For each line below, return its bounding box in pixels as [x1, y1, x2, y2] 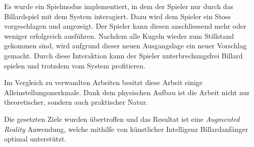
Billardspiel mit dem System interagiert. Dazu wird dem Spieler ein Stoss [4, 11, 231, 21]
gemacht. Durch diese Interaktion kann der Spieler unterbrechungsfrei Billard [4, 50, 243, 60]
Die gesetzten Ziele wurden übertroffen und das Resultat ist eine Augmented [4, 113, 240, 124]
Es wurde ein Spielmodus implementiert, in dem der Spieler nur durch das [4, 1, 234, 11]
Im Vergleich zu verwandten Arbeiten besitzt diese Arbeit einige [4, 77, 203, 88]
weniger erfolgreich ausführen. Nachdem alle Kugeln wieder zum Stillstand [4, 30, 234, 41]
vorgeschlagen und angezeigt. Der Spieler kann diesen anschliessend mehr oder [4, 21, 246, 31]
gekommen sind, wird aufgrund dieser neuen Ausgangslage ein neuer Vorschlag [4, 40, 247, 51]
